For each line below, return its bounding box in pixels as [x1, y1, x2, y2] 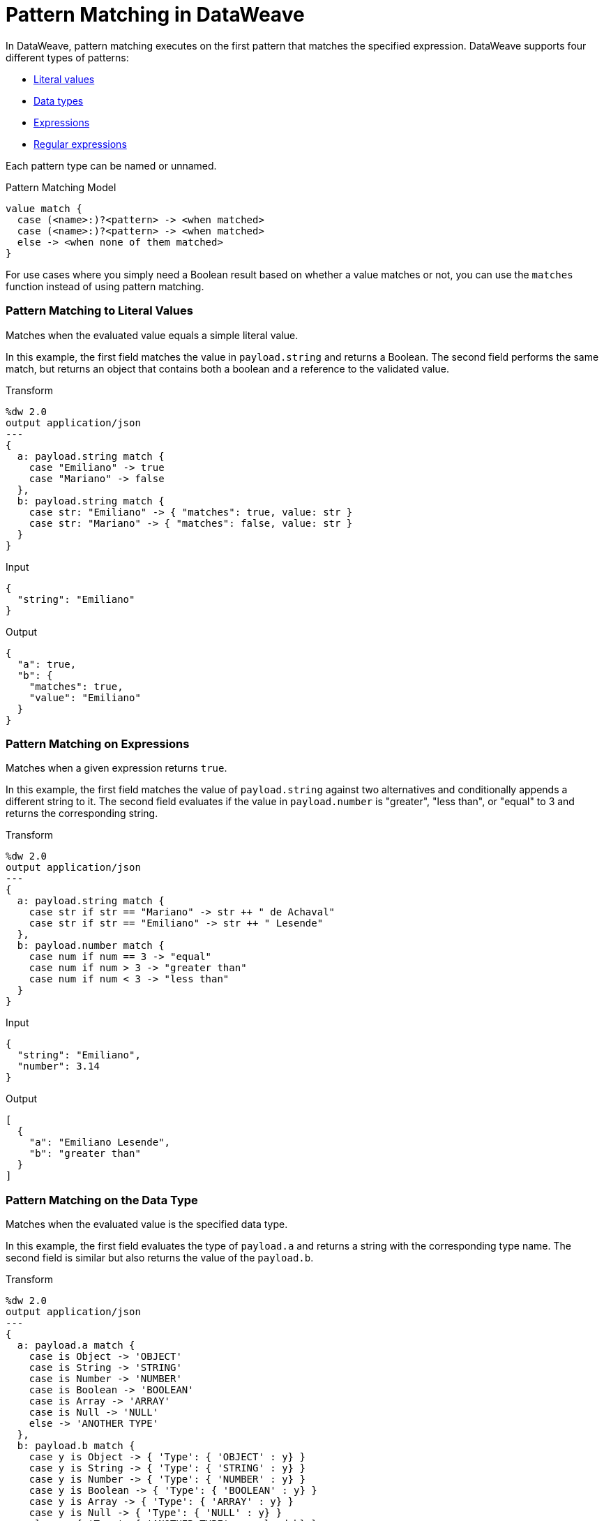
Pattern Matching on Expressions [6, 736, 190, 751]
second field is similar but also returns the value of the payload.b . [6, 1252, 314, 1264]
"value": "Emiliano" [29, 691, 141, 703]
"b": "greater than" [29, 1148, 141, 1160]
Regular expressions [33, 137, 127, 150]
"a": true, [17, 658, 77, 670]
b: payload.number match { [17, 940, 165, 952]
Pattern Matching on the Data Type [6, 1192, 198, 1207]
